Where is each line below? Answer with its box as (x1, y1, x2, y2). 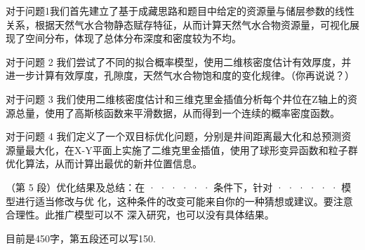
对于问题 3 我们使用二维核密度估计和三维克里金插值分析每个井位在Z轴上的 (6, 91, 347, 106)
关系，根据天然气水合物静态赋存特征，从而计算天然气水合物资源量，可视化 (6, 17, 350, 32)
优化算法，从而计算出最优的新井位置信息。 (6, 156, 202, 171)
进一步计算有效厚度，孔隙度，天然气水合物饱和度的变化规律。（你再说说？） (6, 68, 354, 83)
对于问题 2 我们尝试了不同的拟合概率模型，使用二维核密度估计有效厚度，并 (6, 54, 352, 69)
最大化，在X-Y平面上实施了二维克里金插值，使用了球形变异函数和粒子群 (25, 142, 358, 157)
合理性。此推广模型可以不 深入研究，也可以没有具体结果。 (6, 207, 274, 222)
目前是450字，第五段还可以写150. (6, 230, 156, 245)
